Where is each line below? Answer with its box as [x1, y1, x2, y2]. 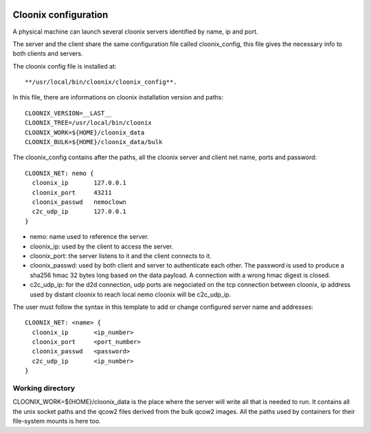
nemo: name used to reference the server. [30, 233, 149, 241]
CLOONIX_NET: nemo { [25, 169, 94, 177]
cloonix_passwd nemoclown [32, 198, 127, 206]
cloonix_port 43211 [32, 189, 113, 196]
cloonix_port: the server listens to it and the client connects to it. [30, 251, 212, 260]
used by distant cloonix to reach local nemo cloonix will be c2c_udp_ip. [30, 290, 232, 299]
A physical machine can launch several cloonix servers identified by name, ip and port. [12, 27, 258, 36]
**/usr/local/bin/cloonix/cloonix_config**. [25, 78, 178, 86]
